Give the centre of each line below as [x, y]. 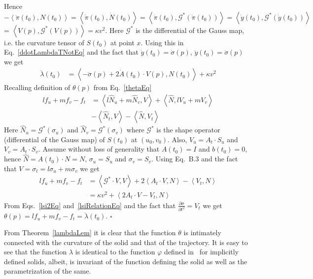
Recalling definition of [37, 87]
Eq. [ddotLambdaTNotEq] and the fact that [71, 52]
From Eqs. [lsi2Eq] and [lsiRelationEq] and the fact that [90, 205]
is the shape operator [188, 130]
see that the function [35, 252]
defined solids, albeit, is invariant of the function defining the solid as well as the [126, 261]
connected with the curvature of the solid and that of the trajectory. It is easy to [126, 242]
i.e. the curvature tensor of [44, 42]
